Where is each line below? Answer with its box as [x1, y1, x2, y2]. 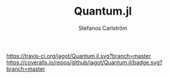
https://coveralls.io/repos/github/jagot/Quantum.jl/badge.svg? [6, 58, 163, 66]
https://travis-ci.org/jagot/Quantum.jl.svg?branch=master [6, 52, 151, 59]
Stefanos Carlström [78, 24, 127, 32]
